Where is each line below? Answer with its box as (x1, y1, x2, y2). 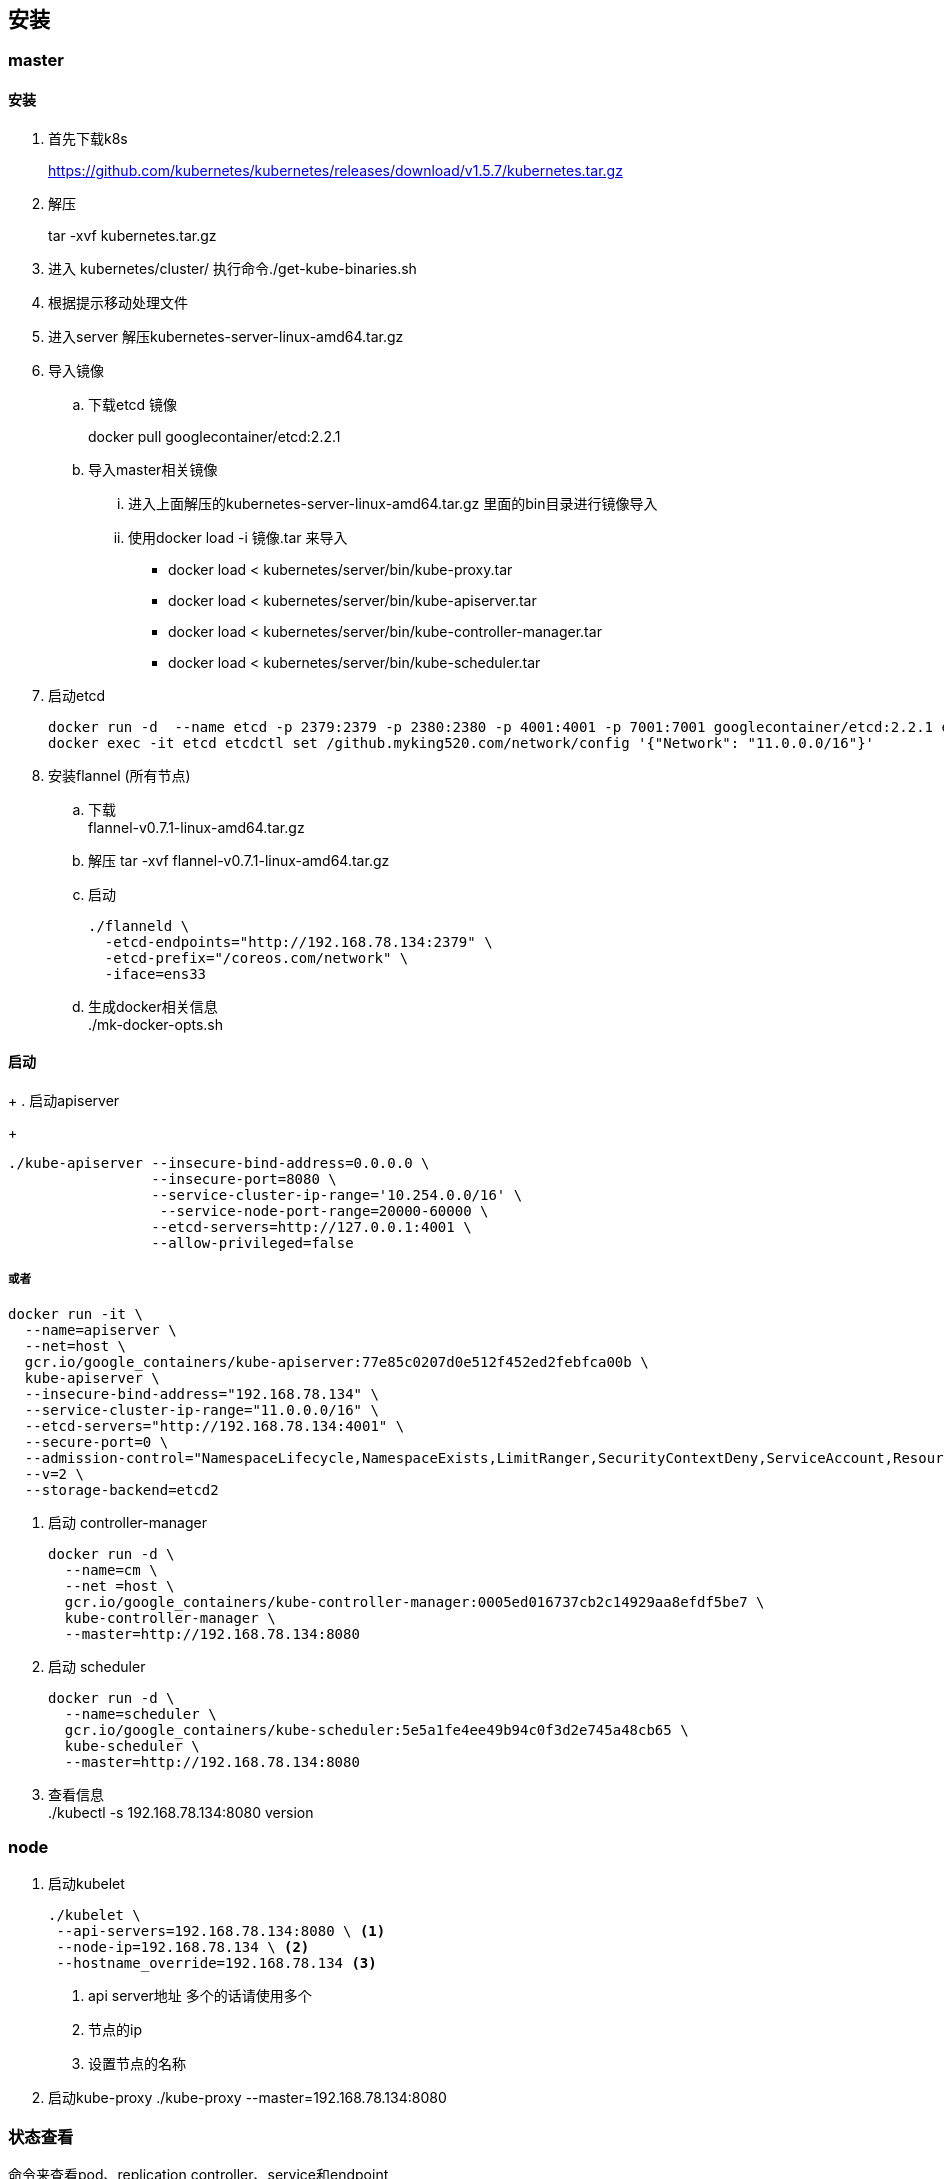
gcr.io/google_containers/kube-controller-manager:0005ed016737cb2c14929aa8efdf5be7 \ (64, 1593, 765, 1610)
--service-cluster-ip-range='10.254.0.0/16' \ (151, 1186, 523, 1203)
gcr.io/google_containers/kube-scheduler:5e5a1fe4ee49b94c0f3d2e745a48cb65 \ (64, 1721, 689, 1738)
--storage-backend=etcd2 (24, 1481, 219, 1498)
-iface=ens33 (104, 965, 207, 982)
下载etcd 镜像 (88, 395, 178, 413)
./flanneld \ (88, 917, 190, 934)
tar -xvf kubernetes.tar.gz (48, 226, 217, 244)
